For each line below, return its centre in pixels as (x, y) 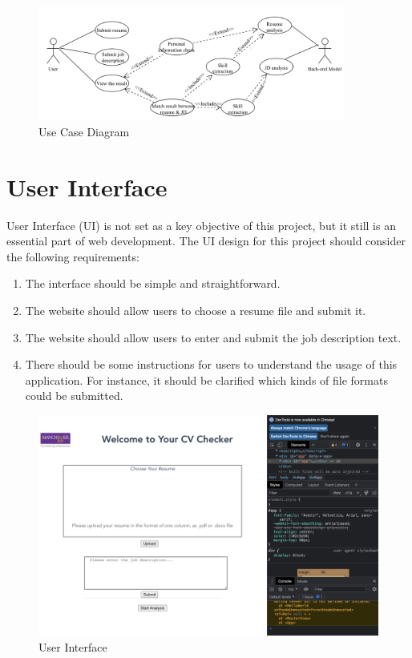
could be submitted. (74, 396)
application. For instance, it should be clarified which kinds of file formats (206, 379)
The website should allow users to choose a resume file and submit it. (196, 311)
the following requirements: (73, 256)
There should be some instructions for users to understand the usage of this (211, 364)
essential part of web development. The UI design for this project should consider (206, 241)
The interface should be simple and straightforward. (153, 283)
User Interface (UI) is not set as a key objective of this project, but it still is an (201, 225)
